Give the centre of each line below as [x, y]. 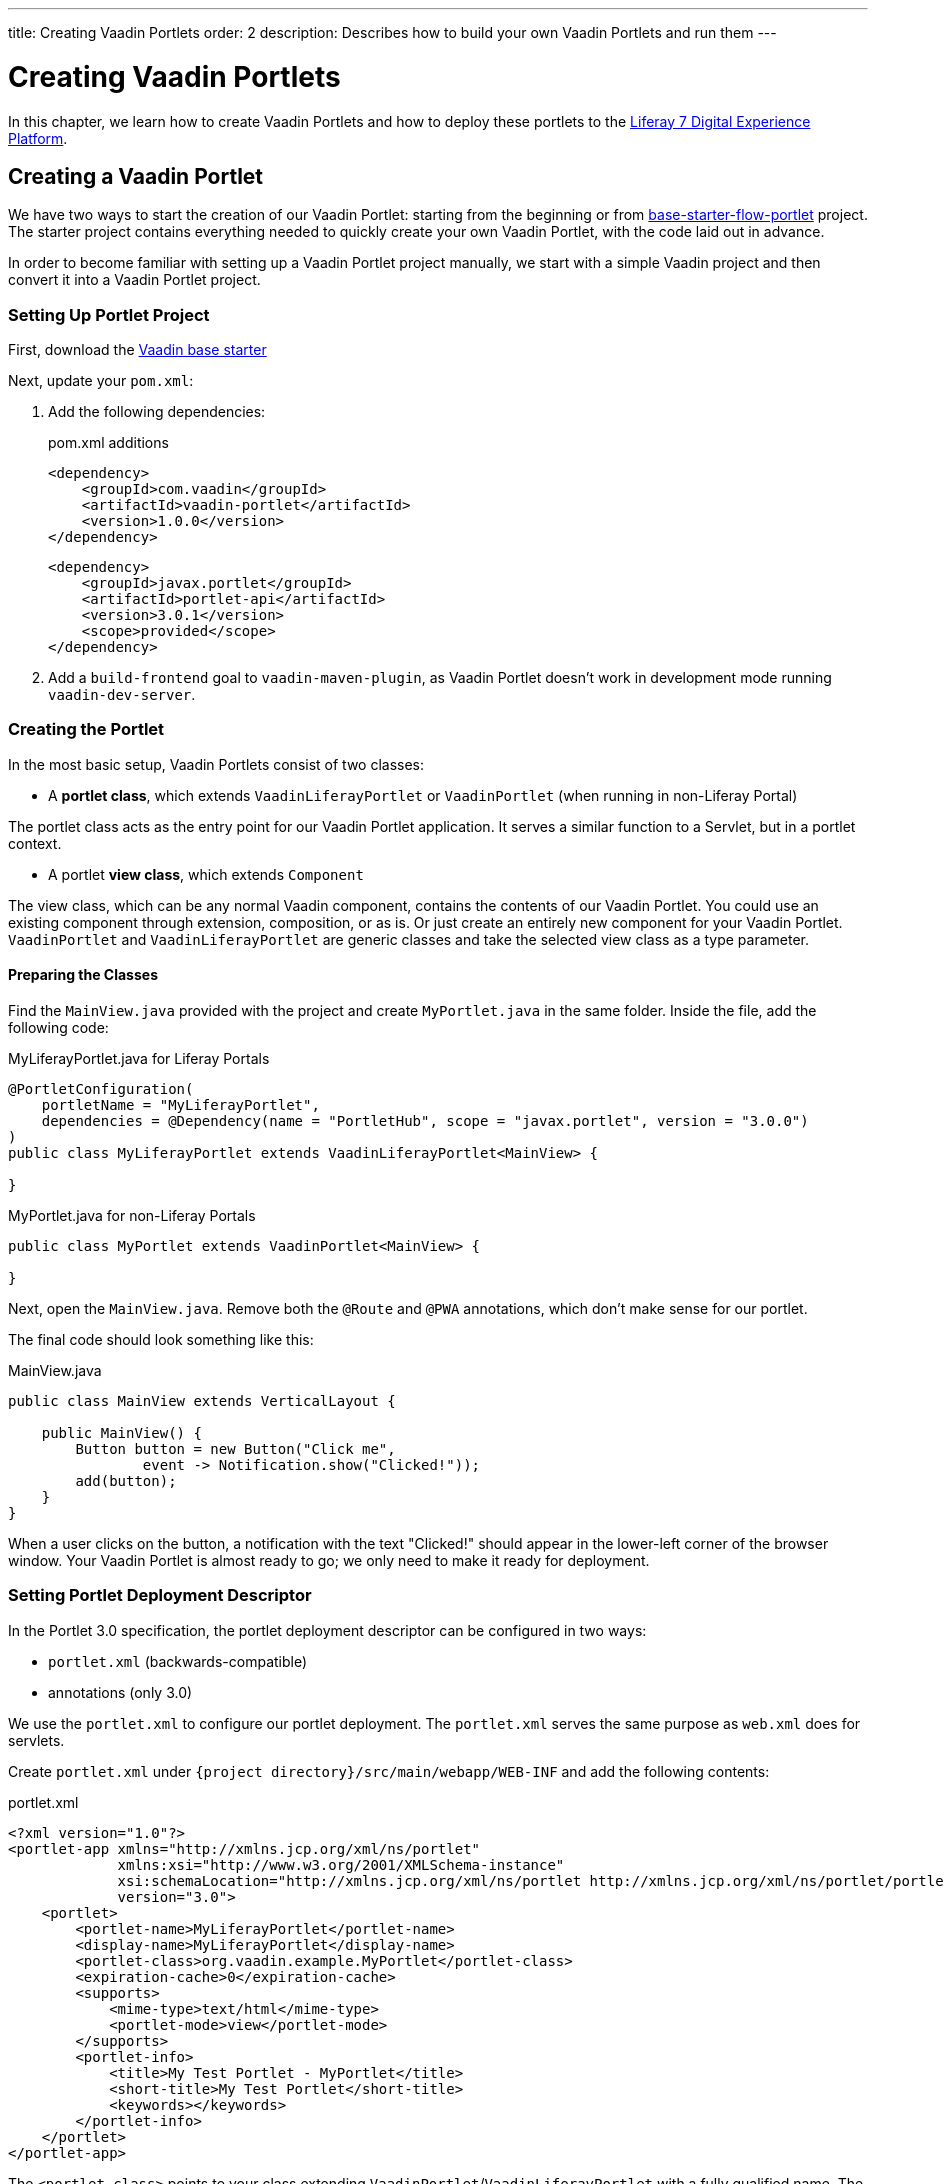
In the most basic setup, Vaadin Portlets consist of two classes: [216, 764]
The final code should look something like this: [161, 1340]
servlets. [36, 1740]
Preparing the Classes [83, 975]
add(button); [126, 1481]
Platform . [38, 138]
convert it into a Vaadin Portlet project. [134, 280]
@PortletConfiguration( [101, 1089]
